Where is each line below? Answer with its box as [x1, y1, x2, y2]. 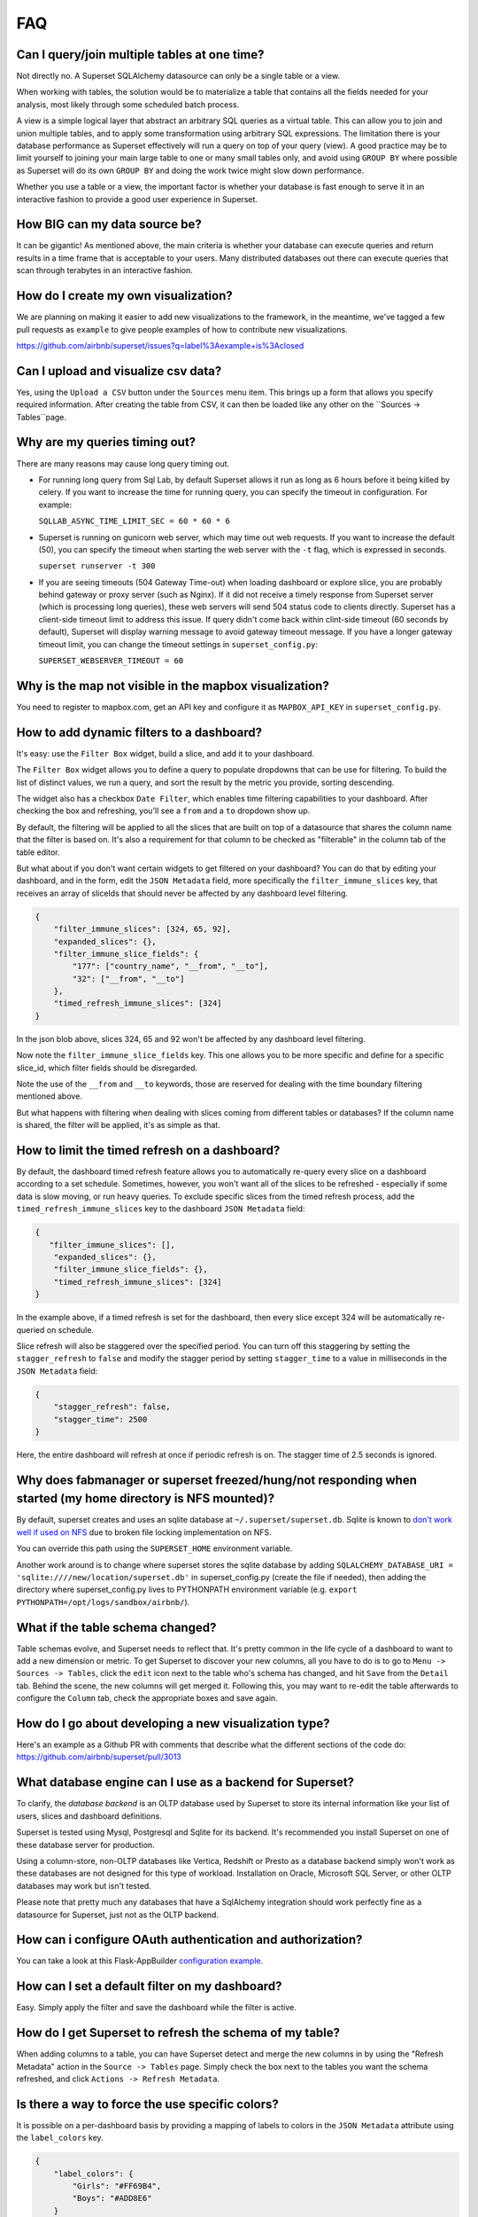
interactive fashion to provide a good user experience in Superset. [16, 193, 258, 204]
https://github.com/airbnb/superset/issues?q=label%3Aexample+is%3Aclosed [16, 340, 305, 350]
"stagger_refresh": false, [53, 1402, 172, 1412]
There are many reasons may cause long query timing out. [16, 458, 230, 469]
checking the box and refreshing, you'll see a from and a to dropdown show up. [16, 805, 311, 816]
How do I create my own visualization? [16, 288, 234, 303]
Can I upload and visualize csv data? [16, 364, 222, 379]
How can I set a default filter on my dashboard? [16, 1978, 282, 1994]
